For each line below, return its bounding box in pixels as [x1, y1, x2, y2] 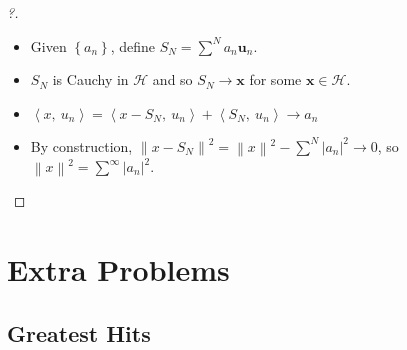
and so [152, 69, 193, 90]
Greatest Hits [7, 317, 151, 348]
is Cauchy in [52, 69, 129, 90]
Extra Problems [7, 249, 230, 290]
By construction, [30, 135, 133, 156]
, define [110, 35, 156, 56]
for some [249, 69, 302, 90]
